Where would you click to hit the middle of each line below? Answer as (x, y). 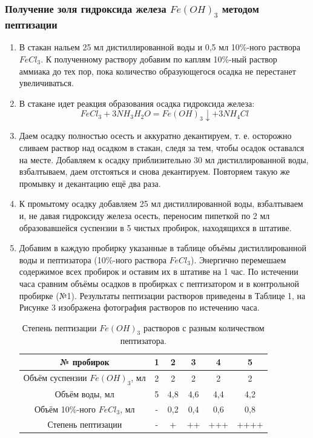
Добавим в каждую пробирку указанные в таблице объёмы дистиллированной (163, 248)
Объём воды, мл (84, 393)
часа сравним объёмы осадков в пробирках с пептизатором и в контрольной (159, 283)
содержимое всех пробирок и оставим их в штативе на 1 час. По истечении (159, 271)
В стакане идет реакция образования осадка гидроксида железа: (137, 103)
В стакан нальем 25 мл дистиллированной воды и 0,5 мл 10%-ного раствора (160, 47)
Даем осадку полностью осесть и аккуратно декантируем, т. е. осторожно (155, 136)
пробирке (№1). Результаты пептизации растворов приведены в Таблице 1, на (162, 295)
